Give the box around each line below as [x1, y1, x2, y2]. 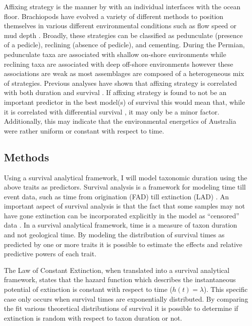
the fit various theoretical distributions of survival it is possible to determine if [4, 303, 238, 313]
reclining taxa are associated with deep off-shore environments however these [4, 58, 233, 69]
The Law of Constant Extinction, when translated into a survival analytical [4, 265, 230, 275]
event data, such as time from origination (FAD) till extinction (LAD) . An [4, 191, 229, 201]
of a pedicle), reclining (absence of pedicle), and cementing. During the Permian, [4, 39, 245, 50]
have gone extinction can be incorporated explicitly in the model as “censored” [4, 210, 239, 220]
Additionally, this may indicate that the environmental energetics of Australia [4, 116, 236, 126]
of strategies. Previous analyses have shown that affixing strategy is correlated [4, 77, 237, 88]
